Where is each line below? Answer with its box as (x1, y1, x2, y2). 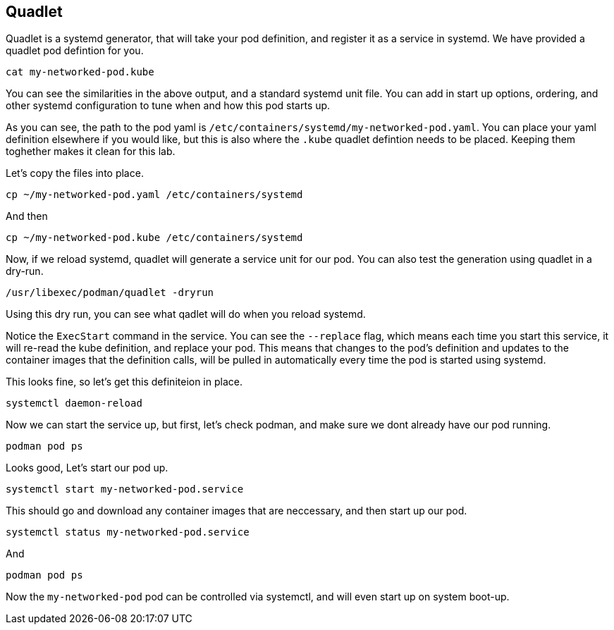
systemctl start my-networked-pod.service (6, 483, 244, 495)
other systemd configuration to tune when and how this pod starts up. (6, 99, 331, 112)
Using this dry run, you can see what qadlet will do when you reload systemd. (6, 308, 366, 321)
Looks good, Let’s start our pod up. (6, 462, 168, 474)
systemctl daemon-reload (6, 397, 142, 409)
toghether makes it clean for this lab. (6, 145, 176, 158)
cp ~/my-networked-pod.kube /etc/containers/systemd (6, 232, 303, 244)
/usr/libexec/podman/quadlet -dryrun (6, 287, 214, 299)
